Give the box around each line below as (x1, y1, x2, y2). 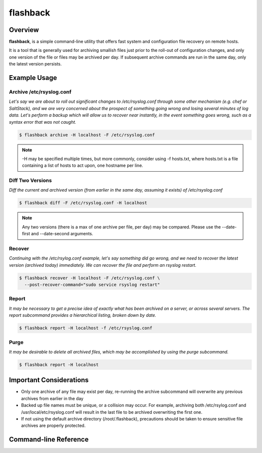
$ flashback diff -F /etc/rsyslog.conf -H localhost (19, 200, 147, 206)
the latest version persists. (9, 61, 62, 67)
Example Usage (9, 74, 57, 82)
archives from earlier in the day (21, 395, 83, 401)
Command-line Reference (9, 436, 89, 444)
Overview (9, 26, 39, 34)
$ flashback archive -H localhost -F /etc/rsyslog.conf (19, 132, 155, 138)
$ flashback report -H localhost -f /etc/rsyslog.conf (19, 325, 152, 331)
